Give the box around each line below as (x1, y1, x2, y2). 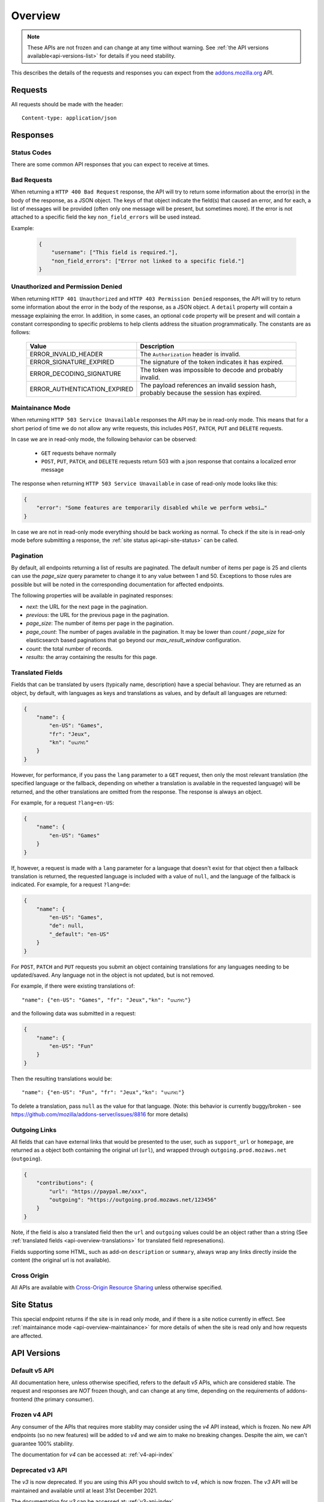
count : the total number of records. (26, 645, 113, 652)
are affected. (11, 1332, 43, 1339)
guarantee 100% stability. (11, 1440, 74, 1447)
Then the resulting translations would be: (11, 1075, 113, 1082)
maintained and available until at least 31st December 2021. (11, 1487, 158, 1494)
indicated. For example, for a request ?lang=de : (11, 881, 131, 889)
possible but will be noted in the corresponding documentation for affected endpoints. (11, 580, 224, 588)
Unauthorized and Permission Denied (11, 282, 122, 291)
